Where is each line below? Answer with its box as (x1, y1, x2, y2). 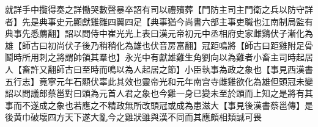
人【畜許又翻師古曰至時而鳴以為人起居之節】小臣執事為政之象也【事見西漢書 (5, 62, 313, 75)
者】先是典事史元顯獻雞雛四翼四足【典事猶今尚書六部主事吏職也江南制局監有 (5, 15, 313, 27)
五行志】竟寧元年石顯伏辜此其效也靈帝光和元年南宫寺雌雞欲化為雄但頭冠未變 (5, 74, 313, 87)
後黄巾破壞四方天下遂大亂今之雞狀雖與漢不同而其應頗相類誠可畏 (5, 111, 262, 123)
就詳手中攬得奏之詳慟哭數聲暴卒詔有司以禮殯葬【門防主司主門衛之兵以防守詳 (5, 3, 313, 15)
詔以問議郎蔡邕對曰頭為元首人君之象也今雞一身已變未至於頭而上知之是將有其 (5, 87, 313, 100)
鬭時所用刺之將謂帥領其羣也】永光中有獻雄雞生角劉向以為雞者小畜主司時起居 (5, 51, 313, 64)
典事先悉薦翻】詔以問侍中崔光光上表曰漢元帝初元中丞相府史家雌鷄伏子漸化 (5, 27, 305, 40)
